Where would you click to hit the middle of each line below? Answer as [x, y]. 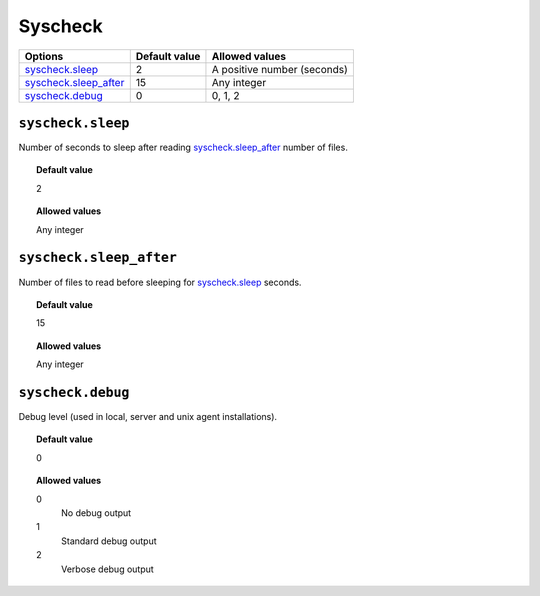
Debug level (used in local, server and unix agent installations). [148, 416]
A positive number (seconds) [280, 69]
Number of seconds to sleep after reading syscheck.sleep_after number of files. [183, 147]
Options [44, 56]
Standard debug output [109, 541]
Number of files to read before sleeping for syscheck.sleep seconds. [160, 282]
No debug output [96, 512]
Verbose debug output [107, 569]
